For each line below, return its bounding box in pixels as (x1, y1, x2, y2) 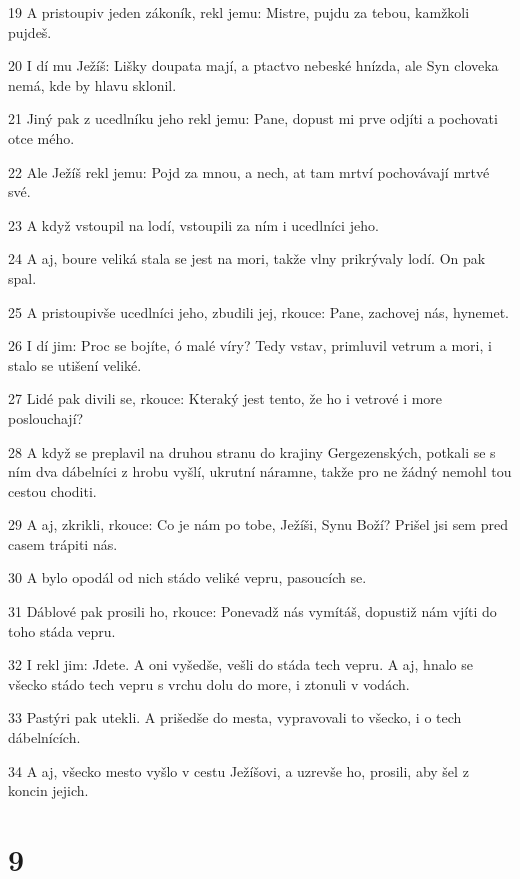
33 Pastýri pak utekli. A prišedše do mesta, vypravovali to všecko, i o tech (8, 707, 462, 728)
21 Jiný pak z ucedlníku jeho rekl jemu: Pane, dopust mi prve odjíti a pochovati (8, 108, 498, 129)
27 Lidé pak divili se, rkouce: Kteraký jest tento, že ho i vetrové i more (8, 388, 443, 409)
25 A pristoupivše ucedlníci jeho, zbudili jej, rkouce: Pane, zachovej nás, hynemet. (8, 301, 510, 322)
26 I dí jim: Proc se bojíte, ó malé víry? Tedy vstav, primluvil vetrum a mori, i (8, 335, 492, 356)
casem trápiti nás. (8, 533, 118, 554)
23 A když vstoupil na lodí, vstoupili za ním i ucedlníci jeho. (8, 214, 379, 235)
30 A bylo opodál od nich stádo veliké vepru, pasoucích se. (8, 567, 367, 588)
